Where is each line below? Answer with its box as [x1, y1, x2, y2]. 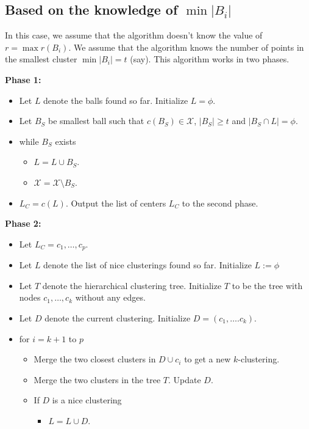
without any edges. [75, 291, 146, 304]
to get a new [184, 353, 231, 365]
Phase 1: [5, 73, 41, 86]
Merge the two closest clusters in [34, 353, 156, 365]
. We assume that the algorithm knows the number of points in [68, 40, 304, 53]
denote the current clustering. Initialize [44, 311, 191, 324]
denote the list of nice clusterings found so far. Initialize [43, 258, 252, 271]
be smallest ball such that [48, 114, 144, 127]
